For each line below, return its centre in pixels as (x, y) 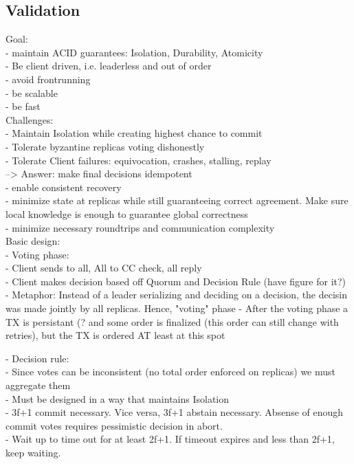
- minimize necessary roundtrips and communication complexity (140, 227)
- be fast (23, 106)
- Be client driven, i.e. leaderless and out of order (109, 66)
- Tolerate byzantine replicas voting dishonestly (105, 146)
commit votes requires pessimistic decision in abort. (114, 425)
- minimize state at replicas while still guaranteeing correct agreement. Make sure (177, 200)
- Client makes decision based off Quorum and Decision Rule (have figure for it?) (176, 281)
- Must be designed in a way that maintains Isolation (118, 398)
